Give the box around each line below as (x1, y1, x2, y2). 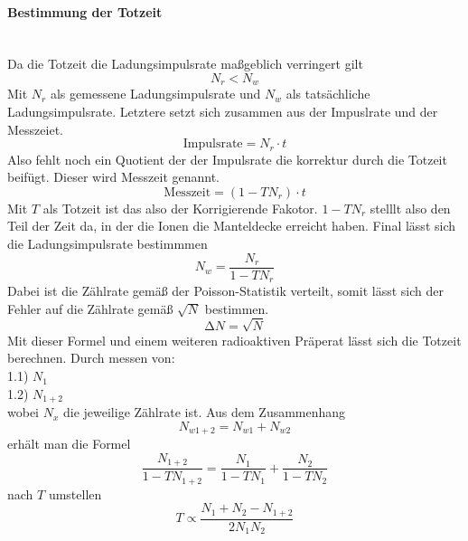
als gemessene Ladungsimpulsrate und (50, 84, 261, 103)
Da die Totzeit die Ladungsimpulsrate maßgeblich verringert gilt (7, 54, 363, 73)
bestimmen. (204, 299, 269, 318)
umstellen (48, 484, 102, 503)
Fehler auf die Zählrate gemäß (7, 299, 173, 318)
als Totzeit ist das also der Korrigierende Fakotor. (42, 198, 318, 217)
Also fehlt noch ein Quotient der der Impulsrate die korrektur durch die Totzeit (7, 149, 447, 168)
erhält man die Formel (7, 434, 131, 453)
